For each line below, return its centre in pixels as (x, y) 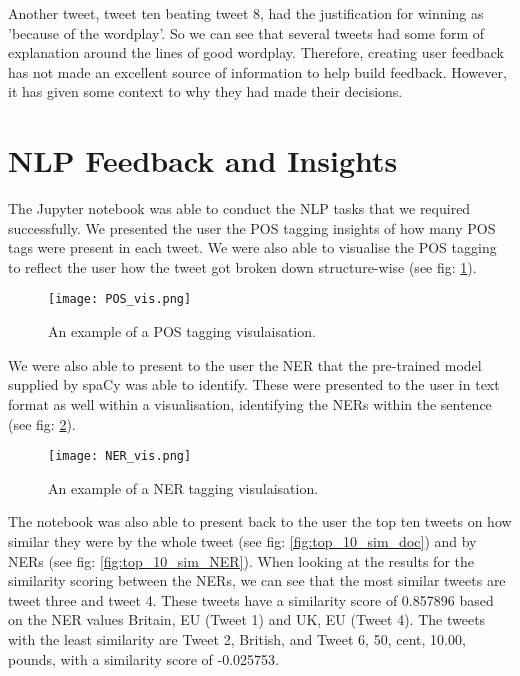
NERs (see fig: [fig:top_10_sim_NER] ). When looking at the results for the (241, 560)
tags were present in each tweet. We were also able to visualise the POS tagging (252, 247)
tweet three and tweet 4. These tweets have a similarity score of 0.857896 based (251, 599)
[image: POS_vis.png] (120, 299)
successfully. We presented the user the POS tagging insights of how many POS (252, 227)
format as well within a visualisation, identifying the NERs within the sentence (250, 403)
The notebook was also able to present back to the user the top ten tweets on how (260, 521)
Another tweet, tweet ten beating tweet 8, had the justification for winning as (246, 13)
